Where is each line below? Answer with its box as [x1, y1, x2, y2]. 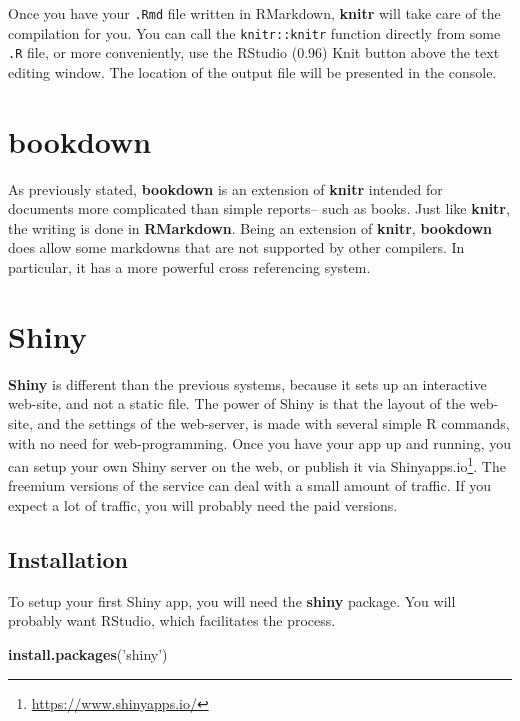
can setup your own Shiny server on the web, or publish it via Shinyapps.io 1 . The [8, 453, 506, 476]
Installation [8, 543, 128, 574]
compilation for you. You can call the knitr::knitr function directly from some [8, 22, 501, 43]
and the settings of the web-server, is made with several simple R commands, [37, 412, 510, 433]
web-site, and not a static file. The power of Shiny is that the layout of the [8, 393, 466, 414]
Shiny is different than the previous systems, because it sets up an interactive [8, 373, 487, 394]
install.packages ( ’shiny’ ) [8, 643, 168, 664]
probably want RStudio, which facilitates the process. [8, 610, 336, 631]
